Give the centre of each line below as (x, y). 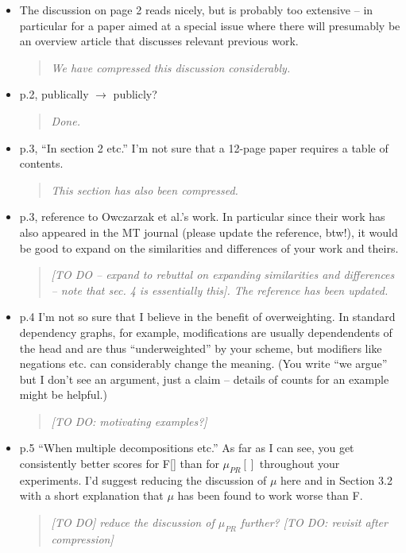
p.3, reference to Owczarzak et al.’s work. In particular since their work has (202, 217)
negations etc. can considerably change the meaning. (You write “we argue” (203, 364)
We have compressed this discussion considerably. (171, 67)
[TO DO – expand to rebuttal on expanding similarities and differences (223, 275)
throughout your (300, 464)
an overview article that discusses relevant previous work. (159, 41)
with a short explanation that (91, 495)
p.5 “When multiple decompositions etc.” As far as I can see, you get (187, 448)
